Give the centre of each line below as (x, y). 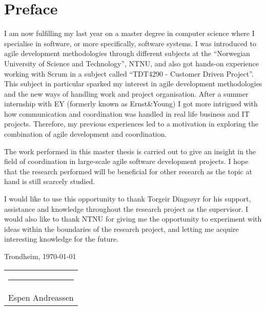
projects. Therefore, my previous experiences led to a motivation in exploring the (131, 124)
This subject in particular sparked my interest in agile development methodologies (133, 84)
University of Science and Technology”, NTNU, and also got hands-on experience (131, 63)
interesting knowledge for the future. (62, 239)
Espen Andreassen (41, 297)
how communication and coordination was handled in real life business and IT (127, 113)
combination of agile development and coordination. (86, 134)
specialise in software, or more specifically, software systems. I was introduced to (130, 43)
